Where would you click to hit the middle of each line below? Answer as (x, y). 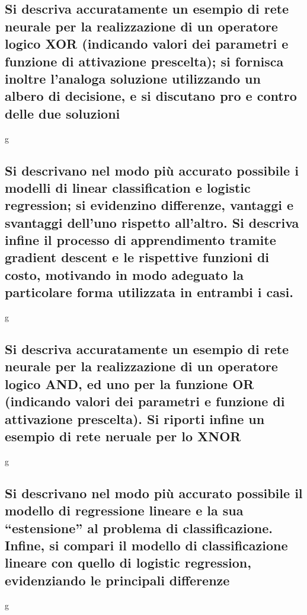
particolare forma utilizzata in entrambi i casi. (149, 292)
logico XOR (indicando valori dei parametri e (147, 44)
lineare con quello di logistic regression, (128, 563)
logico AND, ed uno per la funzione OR (129, 383)
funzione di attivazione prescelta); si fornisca (144, 61)
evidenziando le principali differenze (117, 580)
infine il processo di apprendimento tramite (140, 240)
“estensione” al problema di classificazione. (139, 528)
